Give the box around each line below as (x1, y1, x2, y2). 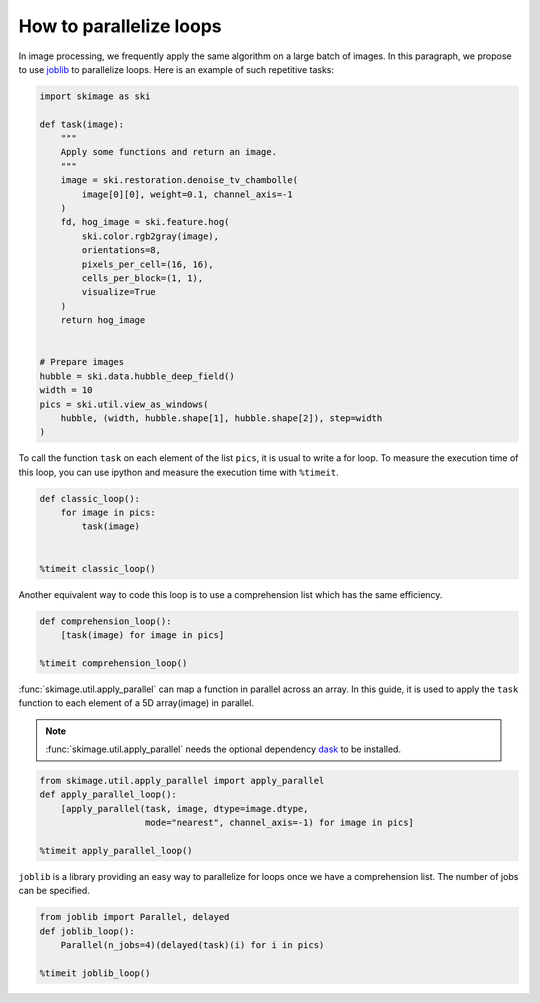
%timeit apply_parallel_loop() (39, 845, 194, 856)
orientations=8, (81, 245, 162, 256)
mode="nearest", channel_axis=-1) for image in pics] (145, 817, 415, 829)
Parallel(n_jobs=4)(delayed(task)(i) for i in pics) (60, 939, 325, 950)
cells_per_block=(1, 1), (81, 273, 204, 284)
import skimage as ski (39, 90, 151, 102)
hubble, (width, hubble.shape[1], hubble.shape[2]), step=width (60, 412, 383, 424)
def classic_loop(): (39, 493, 140, 504)
